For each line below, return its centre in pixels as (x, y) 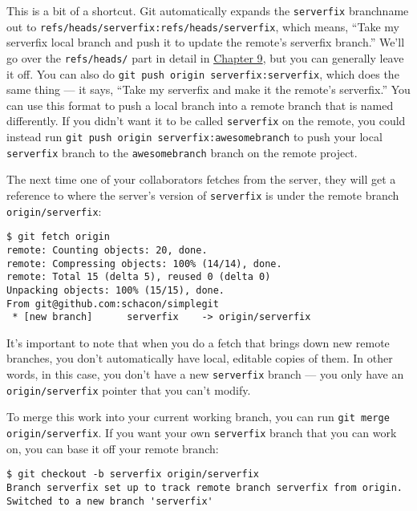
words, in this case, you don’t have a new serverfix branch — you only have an (205, 374)
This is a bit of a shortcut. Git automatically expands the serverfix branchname (208, 10)
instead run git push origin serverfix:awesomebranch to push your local (194, 137)
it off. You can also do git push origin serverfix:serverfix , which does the (203, 73)
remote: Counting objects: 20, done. (107, 250)
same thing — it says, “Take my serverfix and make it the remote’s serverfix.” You (208, 89)
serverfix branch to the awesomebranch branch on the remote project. (182, 152)
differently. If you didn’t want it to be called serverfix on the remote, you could (206, 121)
